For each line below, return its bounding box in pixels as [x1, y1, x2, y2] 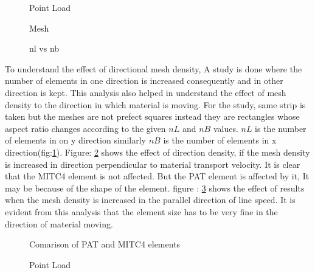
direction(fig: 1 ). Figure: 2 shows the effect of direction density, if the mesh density [5, 145, 310, 158]
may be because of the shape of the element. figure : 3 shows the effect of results [5, 181, 305, 194]
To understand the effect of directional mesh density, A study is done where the [5, 62, 302, 75]
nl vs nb [29, 42, 60, 55]
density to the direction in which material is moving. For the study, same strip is [5, 98, 306, 111]
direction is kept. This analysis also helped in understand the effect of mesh [5, 86, 286, 98]
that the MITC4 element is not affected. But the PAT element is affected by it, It [5, 170, 310, 182]
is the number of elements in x [163, 134, 277, 147]
